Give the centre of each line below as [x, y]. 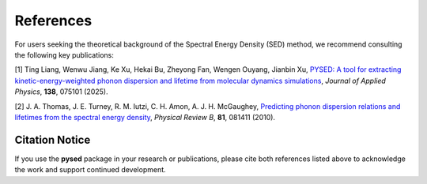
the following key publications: [64, 54]
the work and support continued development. [90, 170]
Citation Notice [53, 139]
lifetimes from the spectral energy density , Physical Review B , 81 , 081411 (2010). [145, 117]
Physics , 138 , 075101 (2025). [61, 92]
